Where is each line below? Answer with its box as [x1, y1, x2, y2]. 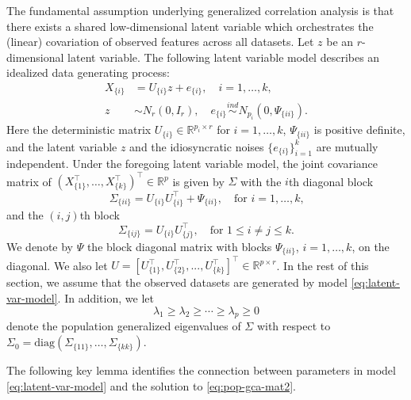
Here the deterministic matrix [6, 121, 152, 138]
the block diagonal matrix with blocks [86, 238, 272, 254]
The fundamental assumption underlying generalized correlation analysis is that [6, 2, 394, 18]
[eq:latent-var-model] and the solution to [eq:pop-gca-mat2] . [6, 377, 296, 394]
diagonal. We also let [6, 257, 108, 273]
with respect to [256, 318, 331, 334]
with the [240, 173, 282, 189]
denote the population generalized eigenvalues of [6, 318, 241, 334]
